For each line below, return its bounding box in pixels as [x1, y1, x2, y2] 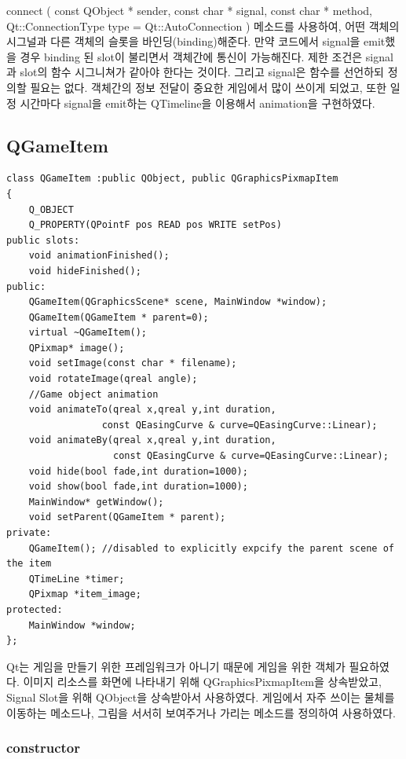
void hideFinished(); [28, 265, 141, 277]
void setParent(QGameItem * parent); [28, 511, 226, 523]
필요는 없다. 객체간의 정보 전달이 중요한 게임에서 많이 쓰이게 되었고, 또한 [30, 79, 387, 95]
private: [6, 527, 52, 539]
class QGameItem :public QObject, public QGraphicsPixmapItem [6, 173, 338, 185]
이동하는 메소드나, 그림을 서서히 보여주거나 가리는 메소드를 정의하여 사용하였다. [6, 704, 396, 720]
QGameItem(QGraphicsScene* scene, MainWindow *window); [28, 296, 327, 308]
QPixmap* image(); [28, 342, 125, 354]
